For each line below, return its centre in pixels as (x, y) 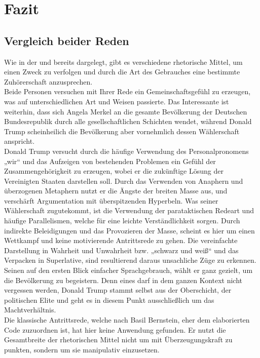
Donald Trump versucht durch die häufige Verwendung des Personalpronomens (126, 151)
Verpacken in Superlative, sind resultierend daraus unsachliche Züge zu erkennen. (130, 260)
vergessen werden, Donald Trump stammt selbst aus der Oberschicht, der (118, 290)
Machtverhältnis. (30, 310)
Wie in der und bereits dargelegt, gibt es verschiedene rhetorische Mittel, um (123, 62)
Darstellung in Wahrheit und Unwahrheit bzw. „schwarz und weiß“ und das (121, 250)
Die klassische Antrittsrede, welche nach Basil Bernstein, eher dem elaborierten (127, 320)
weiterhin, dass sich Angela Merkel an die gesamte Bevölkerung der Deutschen (126, 111)
